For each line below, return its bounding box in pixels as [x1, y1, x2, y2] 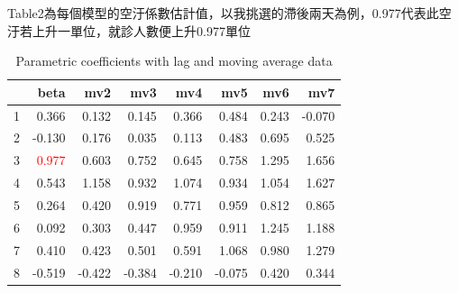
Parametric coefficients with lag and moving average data [15, 51, 333, 70]
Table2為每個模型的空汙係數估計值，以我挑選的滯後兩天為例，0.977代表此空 [7, 4, 452, 22]
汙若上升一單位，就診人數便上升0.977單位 [7, 21, 251, 40]
